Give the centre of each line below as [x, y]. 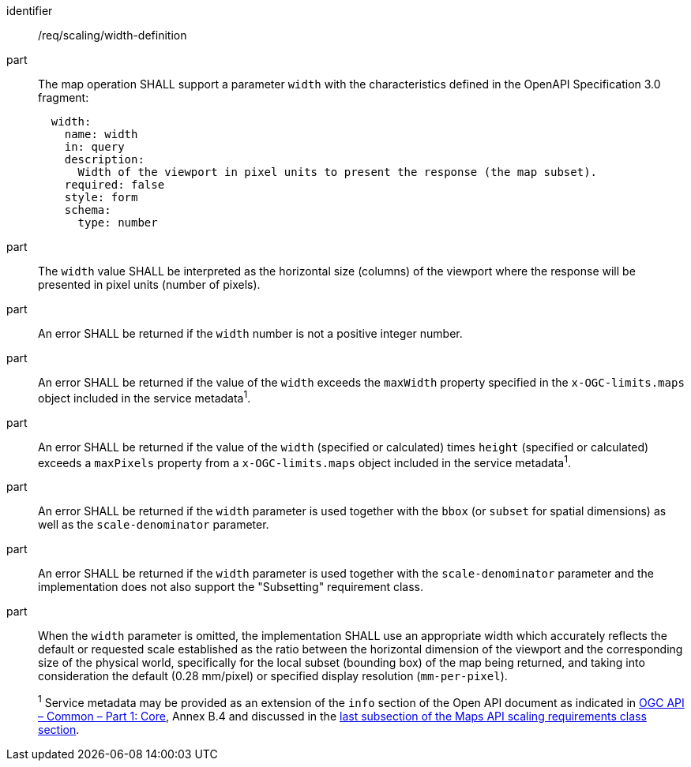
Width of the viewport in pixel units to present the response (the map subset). [338, 172]
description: [104, 159]
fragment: [64, 97]
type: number [118, 223]
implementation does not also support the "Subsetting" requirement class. [231, 587]
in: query [94, 147]
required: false [115, 185]
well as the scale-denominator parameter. [154, 525]
